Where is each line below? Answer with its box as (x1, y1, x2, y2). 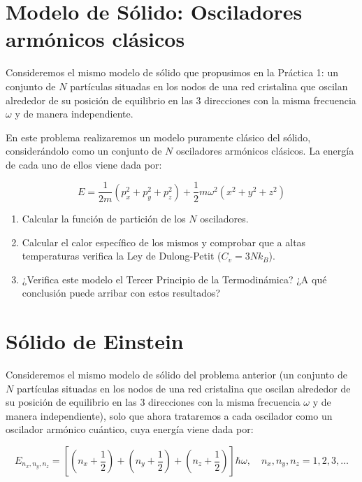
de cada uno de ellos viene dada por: (6, 157, 162, 171)
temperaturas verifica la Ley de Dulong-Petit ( (22, 248, 222, 263)
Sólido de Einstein (6, 327, 184, 355)
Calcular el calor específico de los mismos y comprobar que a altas (22, 234, 306, 249)
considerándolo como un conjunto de (6, 143, 162, 158)
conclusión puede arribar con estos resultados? (22, 285, 221, 300)
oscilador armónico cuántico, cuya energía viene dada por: (6, 422, 254, 437)
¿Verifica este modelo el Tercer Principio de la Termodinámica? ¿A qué (22, 271, 327, 286)
